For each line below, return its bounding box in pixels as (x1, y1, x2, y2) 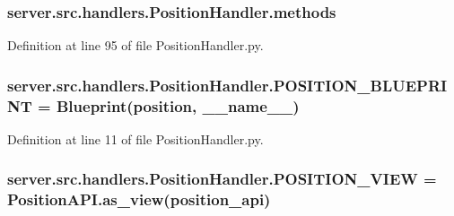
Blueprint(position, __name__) (56, 94, 300, 117)
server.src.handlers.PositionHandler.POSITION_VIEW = (7, 168, 437, 190)
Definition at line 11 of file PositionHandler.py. (7, 129, 264, 148)
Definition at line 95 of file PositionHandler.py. (7, 36, 264, 55)
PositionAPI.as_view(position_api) (7, 188, 271, 211)
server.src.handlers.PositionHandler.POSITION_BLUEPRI (7, 73, 448, 96)
